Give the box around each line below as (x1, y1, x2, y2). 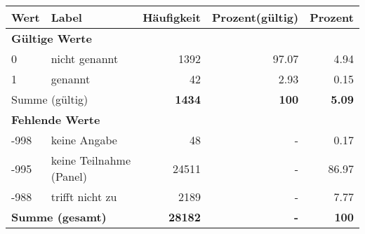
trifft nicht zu (51, 188, 117, 205)
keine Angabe (51, 132, 117, 148)
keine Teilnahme (51, 152, 131, 168)
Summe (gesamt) (11, 209, 107, 225)
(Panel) (51, 168, 88, 184)
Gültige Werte (11, 30, 92, 46)
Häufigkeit (142, 9, 201, 25)
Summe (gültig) (11, 91, 88, 107)
